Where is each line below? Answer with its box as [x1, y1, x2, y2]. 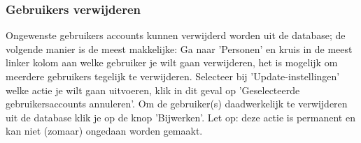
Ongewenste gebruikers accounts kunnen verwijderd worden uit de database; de [6, 28, 346, 43]
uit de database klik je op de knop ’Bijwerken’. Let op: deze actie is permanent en [6, 110, 355, 124]
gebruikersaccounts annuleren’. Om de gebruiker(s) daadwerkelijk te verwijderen [6, 96, 348, 111]
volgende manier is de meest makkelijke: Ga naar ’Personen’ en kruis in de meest [6, 41, 353, 56]
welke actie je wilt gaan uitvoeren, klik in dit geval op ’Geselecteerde [6, 82, 300, 97]
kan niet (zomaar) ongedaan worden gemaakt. [6, 123, 203, 138]
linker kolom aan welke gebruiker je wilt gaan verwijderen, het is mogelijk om [6, 55, 338, 70]
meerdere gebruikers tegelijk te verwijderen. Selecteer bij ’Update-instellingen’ [6, 69, 340, 83]
